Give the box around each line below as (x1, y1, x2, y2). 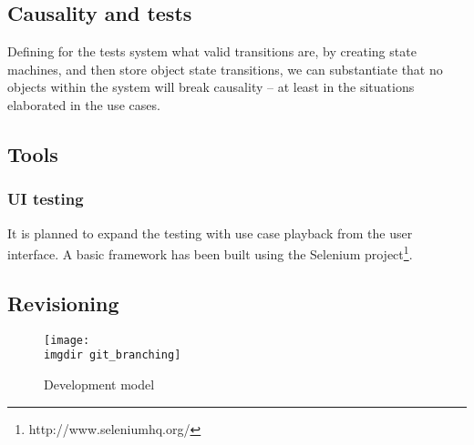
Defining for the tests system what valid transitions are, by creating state (7, 42, 417, 61)
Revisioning (7, 288, 119, 317)
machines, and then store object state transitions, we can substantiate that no (7, 59, 443, 78)
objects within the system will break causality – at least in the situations (7, 77, 415, 96)
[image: (44, 333, 90, 347)
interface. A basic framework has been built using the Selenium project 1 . (7, 242, 413, 263)
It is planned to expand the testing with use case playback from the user (7, 223, 413, 242)
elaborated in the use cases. (7, 95, 160, 114)
